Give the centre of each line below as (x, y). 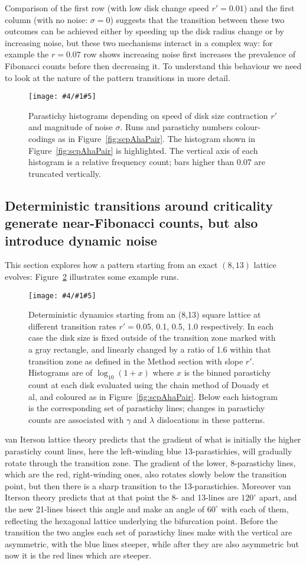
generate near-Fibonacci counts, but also (131, 223)
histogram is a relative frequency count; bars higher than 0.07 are (147, 162)
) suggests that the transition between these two (197, 19)
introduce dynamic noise (81, 240)
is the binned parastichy (227, 372)
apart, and (278, 497)
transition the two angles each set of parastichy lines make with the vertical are (149, 532)
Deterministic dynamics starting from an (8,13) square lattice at (145, 314)
